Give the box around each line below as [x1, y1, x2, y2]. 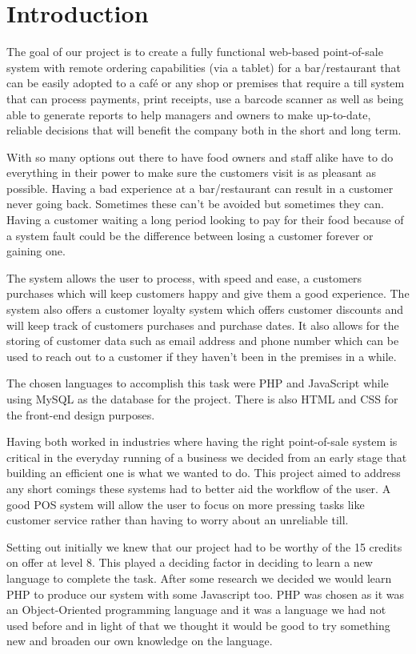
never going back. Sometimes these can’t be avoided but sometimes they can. [6, 195, 385, 212]
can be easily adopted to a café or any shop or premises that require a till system [6, 74, 405, 91]
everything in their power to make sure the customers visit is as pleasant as [6, 164, 376, 181]
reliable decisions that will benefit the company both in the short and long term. [6, 122, 402, 138]
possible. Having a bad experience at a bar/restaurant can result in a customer [6, 179, 394, 196]
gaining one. [6, 243, 66, 259]
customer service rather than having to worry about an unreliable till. [6, 512, 349, 528]
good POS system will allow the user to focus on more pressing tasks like [6, 496, 365, 512]
